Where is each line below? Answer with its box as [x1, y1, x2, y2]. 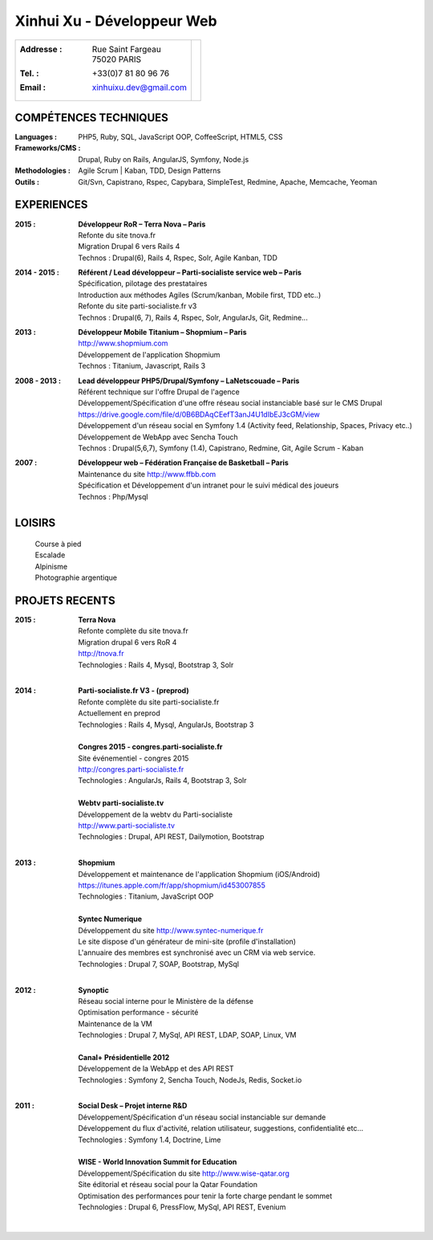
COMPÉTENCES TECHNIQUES [14, 111, 168, 124]
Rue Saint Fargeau [91, 43, 162, 55]
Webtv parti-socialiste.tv [78, 798, 164, 808]
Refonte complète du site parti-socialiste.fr [78, 697, 220, 707]
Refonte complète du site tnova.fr [78, 626, 188, 636]
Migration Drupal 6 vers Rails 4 [78, 242, 180, 251]
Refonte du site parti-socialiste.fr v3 [78, 301, 197, 311]
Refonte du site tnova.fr [78, 230, 156, 240]
